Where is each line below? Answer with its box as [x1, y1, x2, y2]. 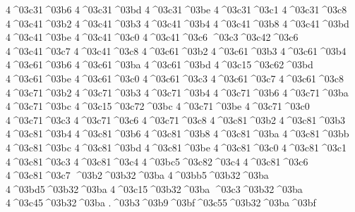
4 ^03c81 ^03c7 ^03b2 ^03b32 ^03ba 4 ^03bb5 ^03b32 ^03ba [6, 168, 269, 182]
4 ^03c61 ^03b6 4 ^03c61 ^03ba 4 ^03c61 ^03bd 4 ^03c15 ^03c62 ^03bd [6, 57, 313, 72]
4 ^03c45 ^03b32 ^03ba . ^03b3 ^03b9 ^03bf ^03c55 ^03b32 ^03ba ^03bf [6, 195, 316, 210]
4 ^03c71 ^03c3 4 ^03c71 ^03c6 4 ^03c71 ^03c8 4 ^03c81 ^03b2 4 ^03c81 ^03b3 [6, 112, 345, 127]
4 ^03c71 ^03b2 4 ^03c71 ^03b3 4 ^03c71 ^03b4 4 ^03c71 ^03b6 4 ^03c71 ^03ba [6, 85, 349, 99]
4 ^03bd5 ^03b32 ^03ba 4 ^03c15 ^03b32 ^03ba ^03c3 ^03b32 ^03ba [6, 181, 303, 196]
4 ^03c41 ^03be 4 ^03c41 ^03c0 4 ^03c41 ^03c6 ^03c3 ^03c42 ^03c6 [6, 30, 299, 44]
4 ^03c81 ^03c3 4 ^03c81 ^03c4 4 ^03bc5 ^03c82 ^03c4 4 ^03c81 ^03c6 [6, 154, 308, 168]
